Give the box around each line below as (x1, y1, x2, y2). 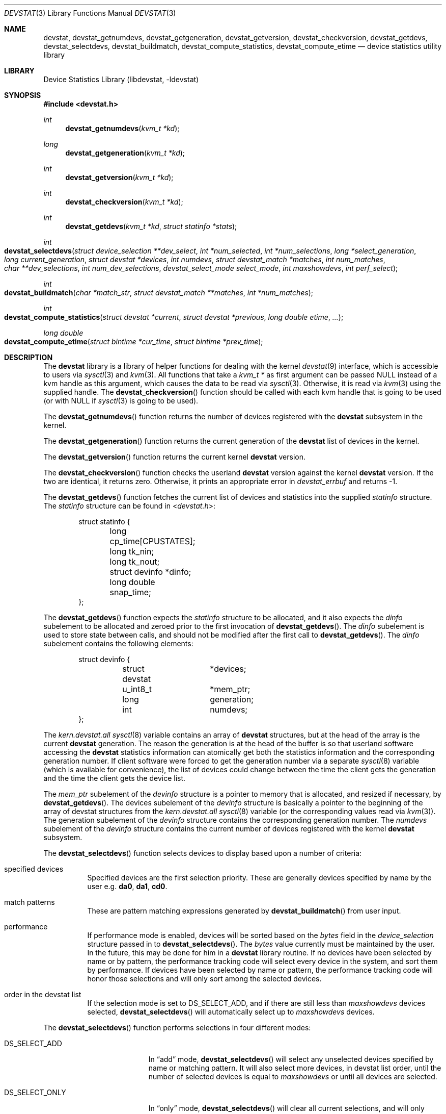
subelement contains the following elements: (43, 639, 193, 648)
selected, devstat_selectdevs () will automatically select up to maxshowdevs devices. (87, 1007, 375, 1016)
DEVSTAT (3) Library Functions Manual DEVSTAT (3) (4, 9, 176, 17)
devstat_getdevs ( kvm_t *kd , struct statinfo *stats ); (65, 222, 237, 231)
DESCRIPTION (4, 353, 53, 362)
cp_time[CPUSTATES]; (109, 536, 196, 546)
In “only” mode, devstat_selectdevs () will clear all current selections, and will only (148, 1104, 425, 1112)
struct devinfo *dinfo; (109, 567, 191, 577)
